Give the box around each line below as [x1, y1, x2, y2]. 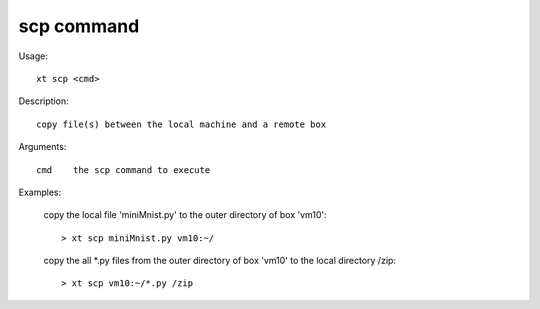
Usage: [18, 50, 49, 62]
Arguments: [18, 141, 67, 153]
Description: [18, 95, 69, 107]
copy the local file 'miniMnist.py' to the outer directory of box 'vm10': [43, 209, 327, 221]
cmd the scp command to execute [36, 164, 211, 175]
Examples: [18, 186, 62, 198]
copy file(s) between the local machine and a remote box [36, 118, 327, 130]
